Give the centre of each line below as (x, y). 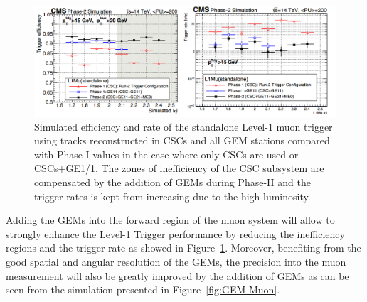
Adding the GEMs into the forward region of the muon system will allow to (170, 220)
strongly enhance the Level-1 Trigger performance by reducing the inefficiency (175, 233)
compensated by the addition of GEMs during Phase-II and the (172, 182)
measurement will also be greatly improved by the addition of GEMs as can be (177, 275)
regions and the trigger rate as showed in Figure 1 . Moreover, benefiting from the (183, 248)
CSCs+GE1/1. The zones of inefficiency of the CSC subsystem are (179, 168)
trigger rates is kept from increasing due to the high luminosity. (172, 196)
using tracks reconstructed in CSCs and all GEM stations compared (182, 140)
